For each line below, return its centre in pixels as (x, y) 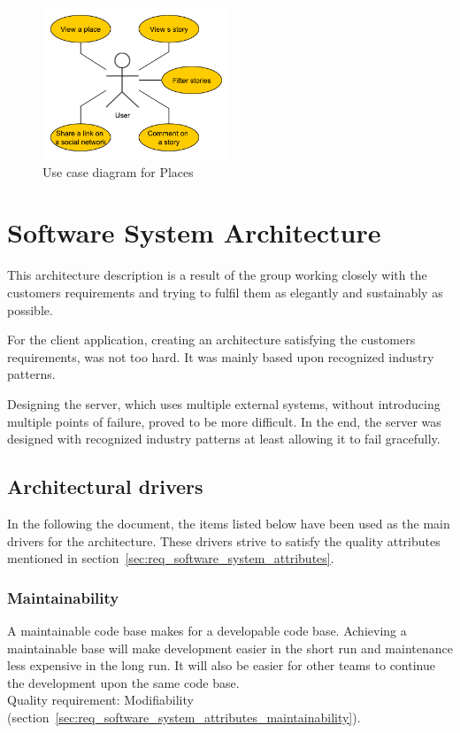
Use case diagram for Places (118, 171)
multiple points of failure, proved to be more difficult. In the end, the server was (224, 421)
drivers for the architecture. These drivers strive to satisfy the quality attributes (224, 540)
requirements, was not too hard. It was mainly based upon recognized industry (221, 356)
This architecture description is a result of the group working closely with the (217, 275)
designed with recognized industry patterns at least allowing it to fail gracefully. (224, 439)
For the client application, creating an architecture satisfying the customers (211, 339)
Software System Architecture (194, 232)
